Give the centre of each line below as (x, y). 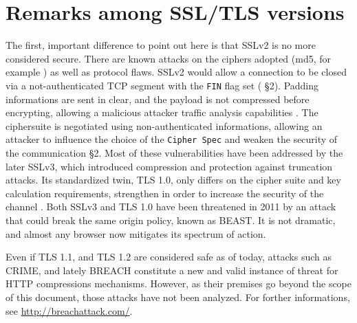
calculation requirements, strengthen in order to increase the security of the (165, 193)
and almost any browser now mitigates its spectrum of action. (136, 233)
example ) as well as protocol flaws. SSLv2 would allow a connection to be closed (176, 72)
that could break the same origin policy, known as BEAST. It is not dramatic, (171, 220)
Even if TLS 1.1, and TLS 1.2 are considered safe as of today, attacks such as (169, 257)
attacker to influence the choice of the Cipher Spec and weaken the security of (172, 139)
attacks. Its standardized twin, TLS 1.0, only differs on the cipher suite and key (173, 180)
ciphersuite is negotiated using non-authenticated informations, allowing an (164, 125)
